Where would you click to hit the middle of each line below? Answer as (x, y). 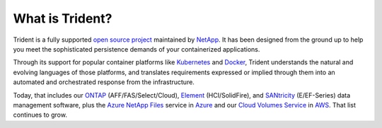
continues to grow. (40, 115)
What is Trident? (63, 18)
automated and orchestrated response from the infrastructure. (104, 82)
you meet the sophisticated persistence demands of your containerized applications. (137, 49)
